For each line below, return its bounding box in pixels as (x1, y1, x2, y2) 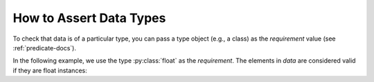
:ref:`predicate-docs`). (12, 43, 76, 52)
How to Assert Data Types (12, 10, 166, 25)
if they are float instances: (12, 66, 87, 74)
